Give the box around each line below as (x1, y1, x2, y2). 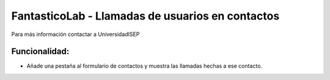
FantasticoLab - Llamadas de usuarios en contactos (11, 9, 280, 23)
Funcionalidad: (11, 46, 70, 57)
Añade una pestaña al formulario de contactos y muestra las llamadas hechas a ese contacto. (26, 62, 263, 70)
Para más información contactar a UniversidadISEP (11, 31, 140, 38)
